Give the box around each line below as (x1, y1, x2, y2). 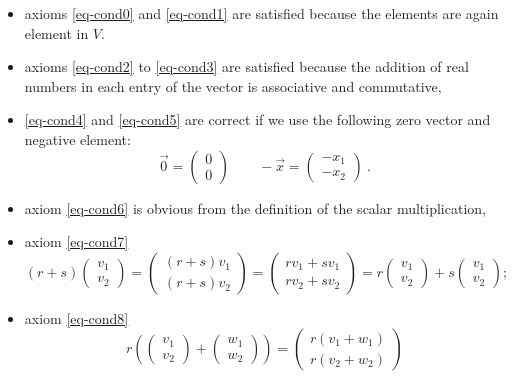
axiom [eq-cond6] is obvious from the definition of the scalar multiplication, (24, 197, 486, 218)
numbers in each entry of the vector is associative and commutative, (24, 75, 442, 96)
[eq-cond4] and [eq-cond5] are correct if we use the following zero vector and (24, 109, 491, 130)
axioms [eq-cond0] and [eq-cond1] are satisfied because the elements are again (24, 3, 499, 23)
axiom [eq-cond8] (24, 307, 129, 328)
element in (24, 22, 89, 43)
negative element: (24, 128, 131, 149)
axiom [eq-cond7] (24, 231, 129, 252)
